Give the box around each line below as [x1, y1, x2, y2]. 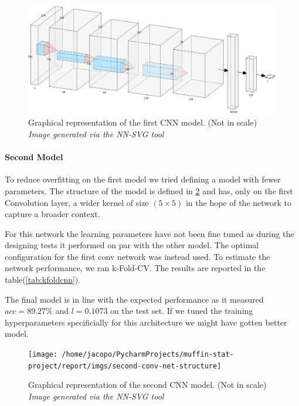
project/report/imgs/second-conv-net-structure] [28, 361, 222, 370]
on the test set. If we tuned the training [110, 304, 253, 317]
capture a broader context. [5, 208, 100, 220]
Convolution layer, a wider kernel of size [5, 196, 149, 208]
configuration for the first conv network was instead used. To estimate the [5, 250, 270, 262]
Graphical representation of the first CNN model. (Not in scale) [28, 116, 257, 128]
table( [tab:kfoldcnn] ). [5, 273, 81, 286]
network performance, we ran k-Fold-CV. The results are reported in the [5, 262, 266, 274]
